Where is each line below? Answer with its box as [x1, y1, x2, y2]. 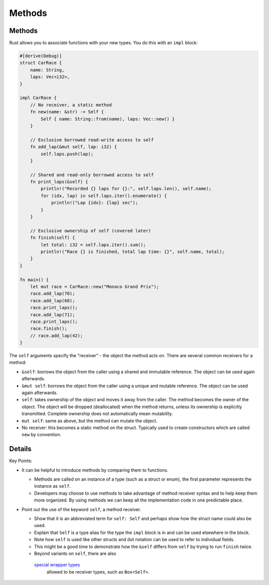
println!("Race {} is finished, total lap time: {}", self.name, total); [40, 249, 225, 254]
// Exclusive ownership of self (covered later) [30, 228, 151, 233]
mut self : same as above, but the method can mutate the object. [21, 418, 157, 424]
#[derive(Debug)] [19, 53, 62, 59]
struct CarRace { [19, 60, 62, 66]
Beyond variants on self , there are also [34, 550, 117, 557]
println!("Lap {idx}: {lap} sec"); [51, 200, 138, 206]
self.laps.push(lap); [40, 151, 94, 157]
